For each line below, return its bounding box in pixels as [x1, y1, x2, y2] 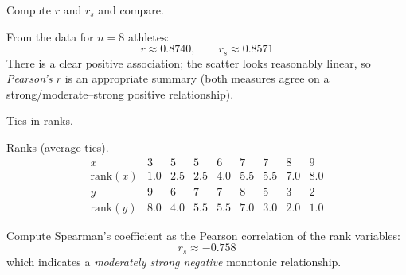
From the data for [6, 28, 94, 45]
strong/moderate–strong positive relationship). [6, 85, 234, 102]
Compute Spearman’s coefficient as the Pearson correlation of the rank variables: [6, 227, 400, 243]
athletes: [127, 28, 170, 45]
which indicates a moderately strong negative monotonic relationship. [6, 253, 342, 269]
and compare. [98, 2, 164, 17]
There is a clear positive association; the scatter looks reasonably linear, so [6, 54, 371, 71]
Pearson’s [6, 70, 53, 87]
